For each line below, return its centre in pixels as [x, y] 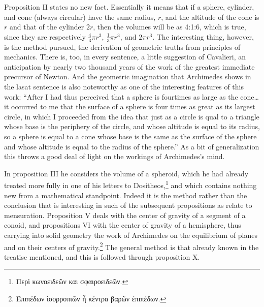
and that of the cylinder [47, 27]
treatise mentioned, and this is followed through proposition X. [102, 256]
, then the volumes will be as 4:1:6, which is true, [170, 27]
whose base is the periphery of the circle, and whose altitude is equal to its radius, [132, 126]
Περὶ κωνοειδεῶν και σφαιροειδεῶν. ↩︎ [72, 281]
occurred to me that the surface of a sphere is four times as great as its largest [133, 106]
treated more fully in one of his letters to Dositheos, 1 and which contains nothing [130, 184]
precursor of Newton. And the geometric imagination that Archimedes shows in [128, 76]
